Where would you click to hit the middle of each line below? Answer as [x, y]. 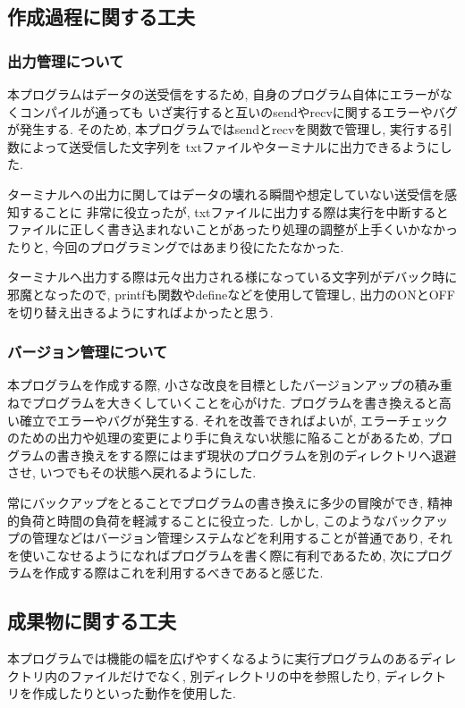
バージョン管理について [88, 352]
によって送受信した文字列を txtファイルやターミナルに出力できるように [229, 146]
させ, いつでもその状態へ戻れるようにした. [132, 472]
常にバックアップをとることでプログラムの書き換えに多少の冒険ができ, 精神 [230, 502]
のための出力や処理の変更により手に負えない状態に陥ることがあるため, [216, 438]
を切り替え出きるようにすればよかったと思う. [140, 312]
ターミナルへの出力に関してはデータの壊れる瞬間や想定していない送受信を [226, 194]
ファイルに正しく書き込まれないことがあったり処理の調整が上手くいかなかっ [232, 229]
